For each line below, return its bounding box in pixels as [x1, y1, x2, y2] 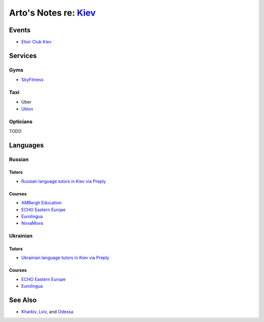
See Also [9, 296, 37, 304]
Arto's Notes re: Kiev [9, 7, 96, 18]
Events [9, 26, 31, 34]
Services [9, 51, 37, 60]
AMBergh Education [21, 200, 62, 206]
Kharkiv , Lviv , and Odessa [21, 309, 73, 315]
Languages [9, 141, 44, 149]
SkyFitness [21, 77, 44, 83]
